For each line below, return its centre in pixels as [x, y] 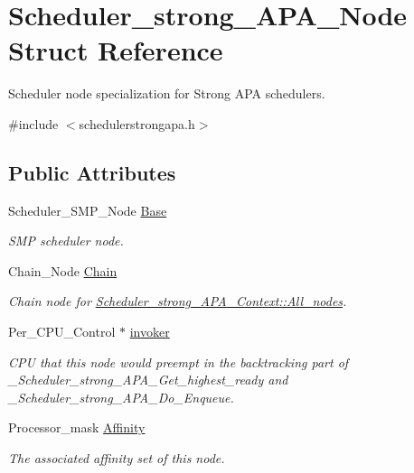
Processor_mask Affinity [77, 427]
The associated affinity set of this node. [117, 458]
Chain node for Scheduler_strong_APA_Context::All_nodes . [178, 301]
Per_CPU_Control [62, 332]
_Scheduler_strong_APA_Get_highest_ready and [148, 380]
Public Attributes [92, 172]
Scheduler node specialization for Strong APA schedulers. [167, 93]
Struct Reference [116, 50]
